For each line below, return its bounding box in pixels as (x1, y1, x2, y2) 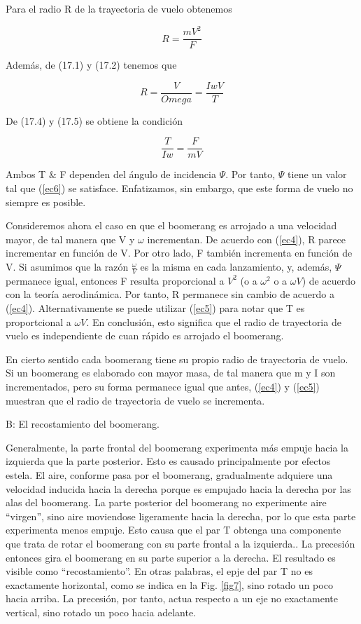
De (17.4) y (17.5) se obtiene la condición (6, 113, 183, 128)
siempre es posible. (6, 194, 86, 209)
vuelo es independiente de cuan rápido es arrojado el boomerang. (6, 328, 284, 343)
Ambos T (6, 167, 46, 182)
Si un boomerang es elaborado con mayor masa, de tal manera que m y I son (6, 365, 336, 380)
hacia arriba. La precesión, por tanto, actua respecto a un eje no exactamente (6, 591, 338, 606)
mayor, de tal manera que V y (6, 231, 135, 246)
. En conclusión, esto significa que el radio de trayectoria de (86, 314, 341, 329)
